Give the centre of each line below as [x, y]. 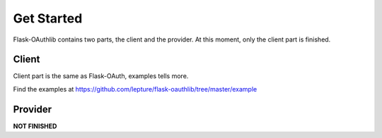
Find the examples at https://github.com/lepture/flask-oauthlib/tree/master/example [135, 89]
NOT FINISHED [35, 126]
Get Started [48, 18]
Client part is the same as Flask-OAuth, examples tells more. [101, 76]
